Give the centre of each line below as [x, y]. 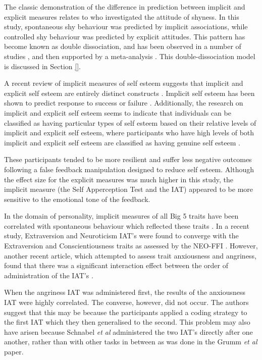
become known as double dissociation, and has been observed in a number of [123, 46]
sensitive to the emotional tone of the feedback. [77, 199]
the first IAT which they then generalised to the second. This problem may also [127, 322]
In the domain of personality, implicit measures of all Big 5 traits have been [121, 216]
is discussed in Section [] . [42, 66]
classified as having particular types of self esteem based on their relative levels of [130, 122]
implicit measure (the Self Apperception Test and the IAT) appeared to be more [129, 189]
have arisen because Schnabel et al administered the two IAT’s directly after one [128, 331]
